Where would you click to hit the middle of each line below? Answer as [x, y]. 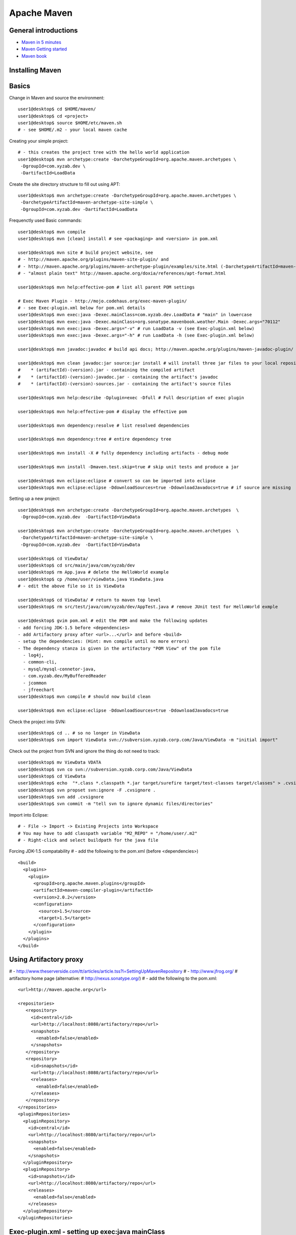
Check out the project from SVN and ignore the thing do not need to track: [85, 751]
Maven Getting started [44, 49]
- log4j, [34, 655]
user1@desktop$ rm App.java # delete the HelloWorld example [93, 572]
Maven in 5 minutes [41, 42]
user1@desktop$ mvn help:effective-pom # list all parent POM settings [106, 287]
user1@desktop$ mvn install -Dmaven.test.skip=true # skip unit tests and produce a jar [129, 467]
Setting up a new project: [35, 498]
